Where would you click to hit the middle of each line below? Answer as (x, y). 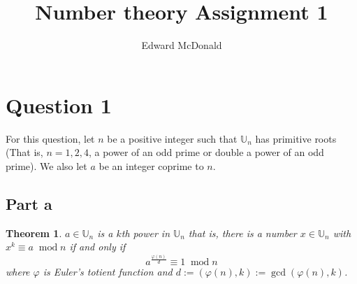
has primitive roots (296, 138)
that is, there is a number (242, 233)
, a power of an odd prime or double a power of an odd (206, 152)
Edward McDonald (182, 45)
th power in (146, 233)
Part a (29, 203)
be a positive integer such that (172, 138)
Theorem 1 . (34, 233)
